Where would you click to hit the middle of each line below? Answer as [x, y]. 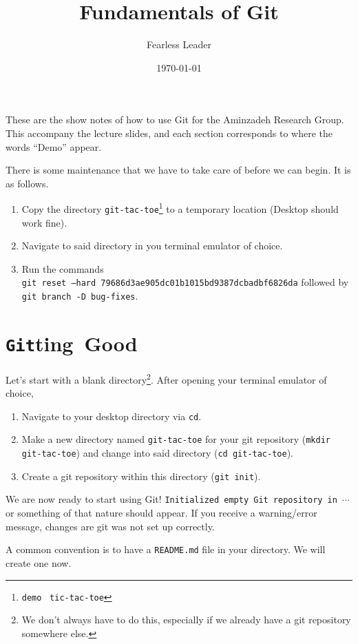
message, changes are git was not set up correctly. [110, 526]
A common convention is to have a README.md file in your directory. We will [166, 549]
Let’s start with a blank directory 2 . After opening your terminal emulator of [166, 378]
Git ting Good [72, 343]
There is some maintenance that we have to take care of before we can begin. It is [178, 170]
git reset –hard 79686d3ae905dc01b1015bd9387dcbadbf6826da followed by [185, 282]
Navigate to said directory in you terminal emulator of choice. [152, 246]
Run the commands [63, 268]
